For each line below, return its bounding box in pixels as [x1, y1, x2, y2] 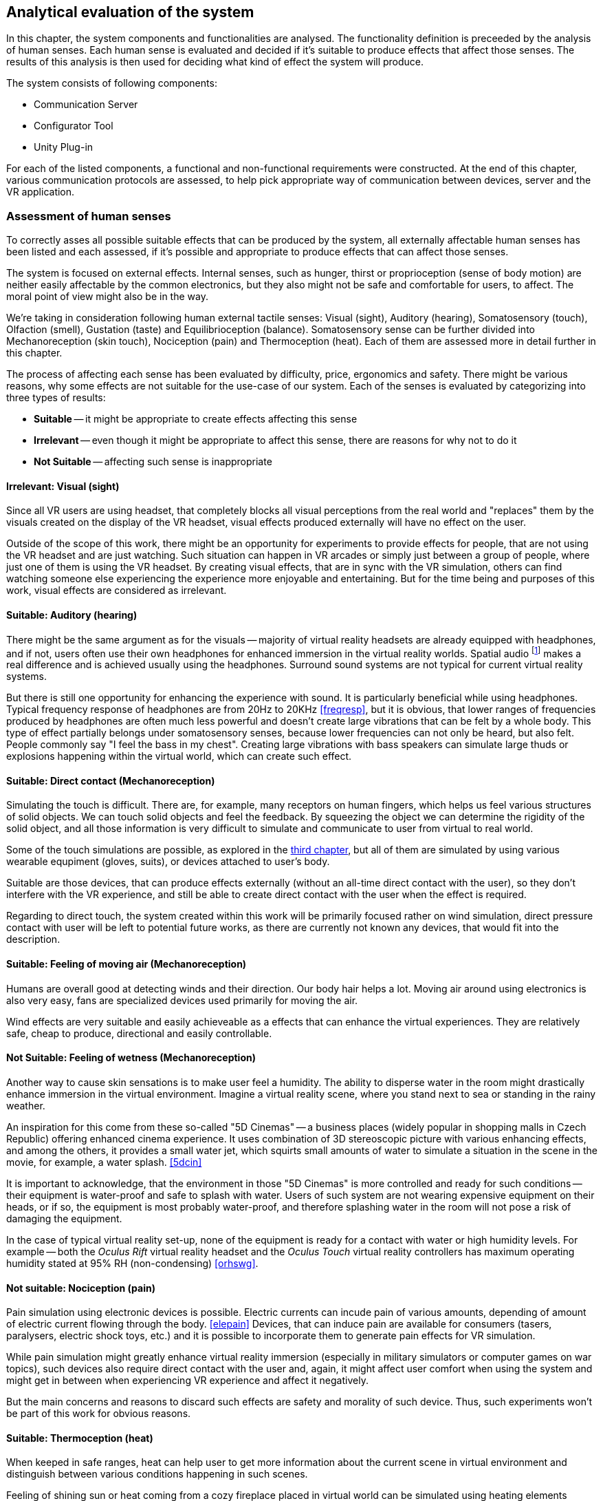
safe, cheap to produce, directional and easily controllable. [6, 1027, 272, 1039]
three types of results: [6, 392, 106, 404]
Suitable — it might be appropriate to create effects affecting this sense [34, 413, 358, 425]
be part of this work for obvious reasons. [6, 1407, 191, 1420]
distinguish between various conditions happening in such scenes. [6, 1468, 308, 1480]
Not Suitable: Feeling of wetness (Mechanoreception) [6, 1052, 256, 1064]
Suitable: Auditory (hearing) [6, 609, 138, 621]
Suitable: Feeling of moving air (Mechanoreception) [6, 958, 247, 970]
